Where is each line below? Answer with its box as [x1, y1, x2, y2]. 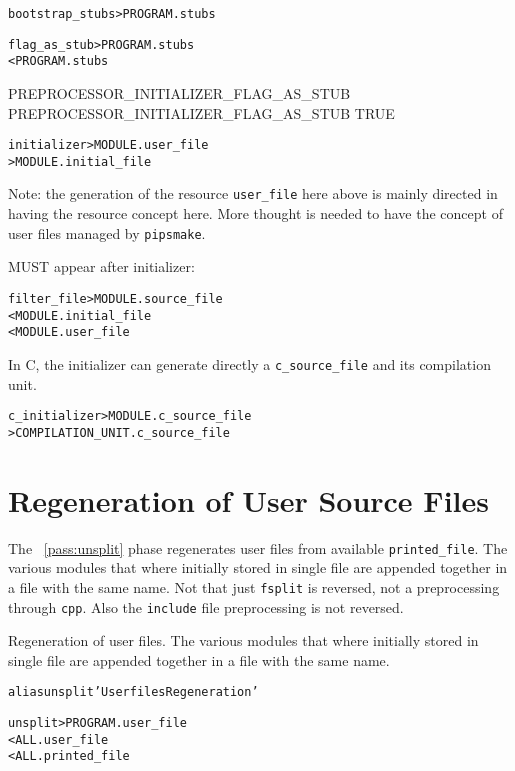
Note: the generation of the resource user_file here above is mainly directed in [8, 183, 498, 204]
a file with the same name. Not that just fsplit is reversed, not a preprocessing [8, 576, 500, 597]
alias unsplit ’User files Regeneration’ [8, 685, 259, 700]
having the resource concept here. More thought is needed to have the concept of [8, 203, 503, 224]
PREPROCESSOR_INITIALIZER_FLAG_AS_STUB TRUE [8, 102, 395, 123]
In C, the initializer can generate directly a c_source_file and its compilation [8, 353, 491, 374]
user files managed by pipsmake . [8, 222, 206, 243]
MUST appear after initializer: [8, 256, 195, 277]
